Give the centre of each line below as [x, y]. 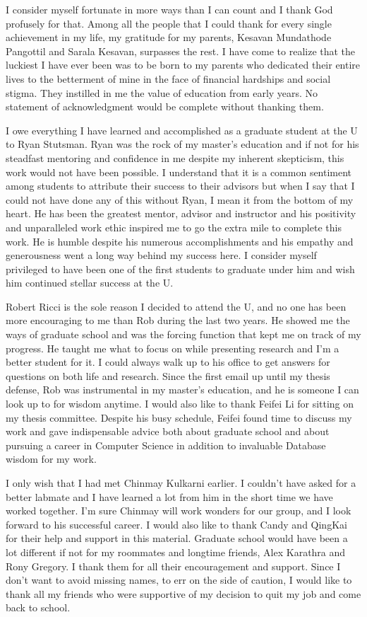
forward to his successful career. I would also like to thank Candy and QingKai [176, 524]
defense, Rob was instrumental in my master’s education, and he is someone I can [182, 390]
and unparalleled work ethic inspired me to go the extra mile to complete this [174, 227]
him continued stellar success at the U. [90, 283]
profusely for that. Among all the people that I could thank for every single [169, 23]
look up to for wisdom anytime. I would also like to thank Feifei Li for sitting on [180, 404]
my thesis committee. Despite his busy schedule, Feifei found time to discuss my [179, 417]
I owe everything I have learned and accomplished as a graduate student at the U [182, 130]
